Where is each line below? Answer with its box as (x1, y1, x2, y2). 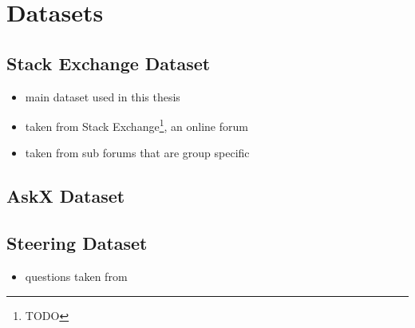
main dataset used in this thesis (25, 88, 180, 105)
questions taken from (25, 268, 128, 284)
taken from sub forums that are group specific (25, 144, 250, 161)
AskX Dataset (6, 184, 125, 208)
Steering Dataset (6, 231, 148, 255)
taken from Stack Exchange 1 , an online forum (25, 116, 248, 134)
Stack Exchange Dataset (6, 50, 211, 75)
